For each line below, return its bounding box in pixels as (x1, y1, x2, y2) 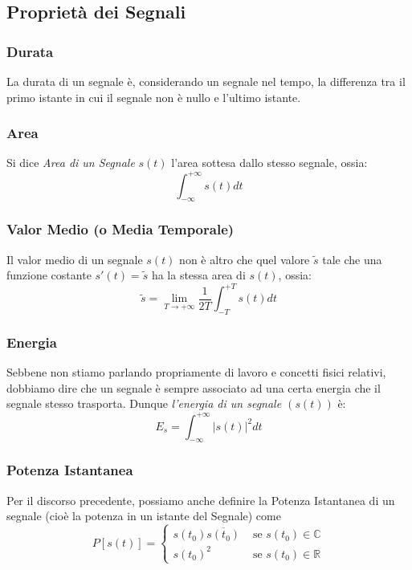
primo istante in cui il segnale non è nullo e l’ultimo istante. (6, 88, 301, 105)
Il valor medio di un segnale (6, 250, 143, 267)
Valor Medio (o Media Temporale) (6, 219, 235, 239)
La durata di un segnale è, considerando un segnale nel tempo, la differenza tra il (6, 73, 406, 89)
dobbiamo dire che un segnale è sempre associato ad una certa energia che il (6, 379, 381, 396)
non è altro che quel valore (179, 250, 310, 267)
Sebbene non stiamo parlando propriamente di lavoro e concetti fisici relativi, (6, 364, 386, 381)
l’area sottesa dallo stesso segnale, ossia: (171, 154, 368, 171)
